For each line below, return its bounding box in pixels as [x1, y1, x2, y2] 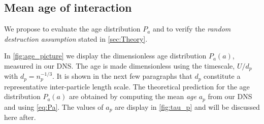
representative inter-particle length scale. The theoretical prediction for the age [4, 81, 250, 91]
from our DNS [208, 91, 252, 102]
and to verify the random [152, 23, 231, 34]
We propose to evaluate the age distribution [4, 23, 141, 34]
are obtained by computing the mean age [69, 91, 196, 102]
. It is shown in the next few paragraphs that [52, 71, 192, 81]
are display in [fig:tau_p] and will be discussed [115, 101, 260, 112]
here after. [4, 112, 36, 122]
